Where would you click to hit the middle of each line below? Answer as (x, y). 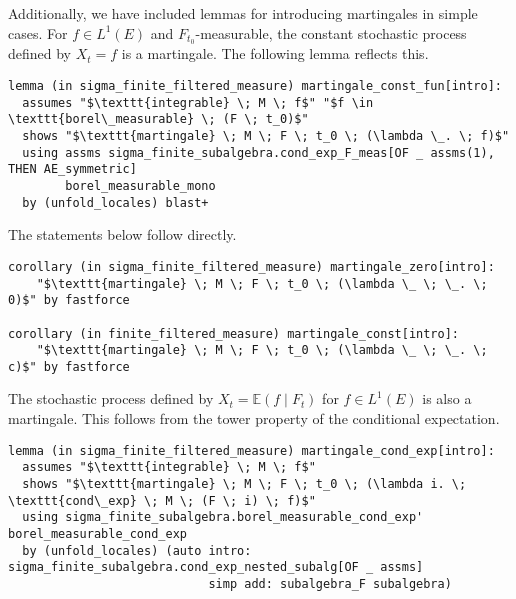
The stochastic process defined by (111, 398)
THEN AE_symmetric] (72, 169)
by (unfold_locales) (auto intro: (137, 550)
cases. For (38, 32)
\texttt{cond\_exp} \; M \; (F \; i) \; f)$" (162, 500)
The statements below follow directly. (122, 234)
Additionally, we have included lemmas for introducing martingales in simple (243, 13)
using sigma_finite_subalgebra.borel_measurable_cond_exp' (223, 517)
